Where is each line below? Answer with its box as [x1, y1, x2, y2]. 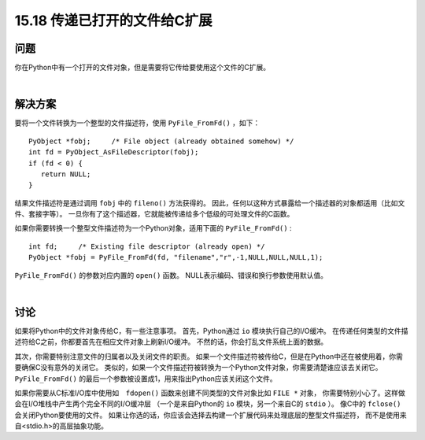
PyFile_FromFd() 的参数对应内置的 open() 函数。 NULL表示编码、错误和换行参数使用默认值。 [14, 270, 328, 279]
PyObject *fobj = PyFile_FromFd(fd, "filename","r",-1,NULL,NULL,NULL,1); [28, 253, 323, 262]
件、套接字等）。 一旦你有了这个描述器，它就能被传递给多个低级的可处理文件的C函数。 [14, 209, 294, 219]
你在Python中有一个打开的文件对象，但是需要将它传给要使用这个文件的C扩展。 [14, 63, 271, 72]
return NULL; [40, 169, 91, 179]
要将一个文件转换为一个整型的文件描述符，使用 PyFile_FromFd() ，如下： [14, 118, 261, 128]
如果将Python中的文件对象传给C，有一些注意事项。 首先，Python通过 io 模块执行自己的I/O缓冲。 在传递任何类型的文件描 [14, 326, 408, 335]
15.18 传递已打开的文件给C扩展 [14, 12, 213, 29]
